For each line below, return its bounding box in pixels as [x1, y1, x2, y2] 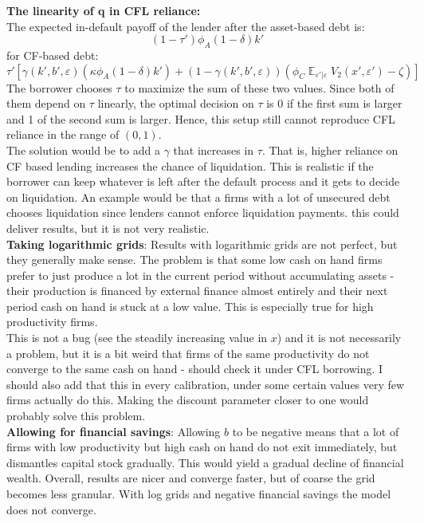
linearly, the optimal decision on [97, 95, 254, 112]
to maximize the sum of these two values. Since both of [124, 79, 395, 96]
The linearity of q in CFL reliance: [6, 2, 201, 18]
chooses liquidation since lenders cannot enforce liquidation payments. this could [6, 204, 399, 221]
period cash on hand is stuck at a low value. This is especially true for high [6, 297, 374, 314]
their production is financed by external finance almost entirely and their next [6, 282, 388, 299]
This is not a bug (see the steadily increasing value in [6, 329, 268, 346]
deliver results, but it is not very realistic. [6, 219, 210, 236]
